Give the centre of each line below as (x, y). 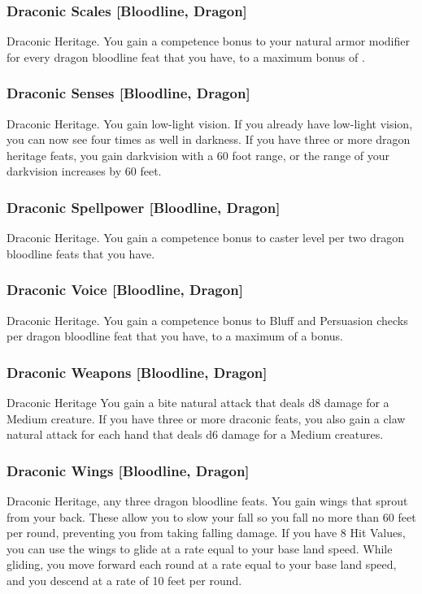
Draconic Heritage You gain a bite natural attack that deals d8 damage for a (198, 403)
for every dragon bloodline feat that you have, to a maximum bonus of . (186, 56)
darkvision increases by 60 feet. (84, 171)
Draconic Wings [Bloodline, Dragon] (128, 470)
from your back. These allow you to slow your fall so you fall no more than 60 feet (211, 516)
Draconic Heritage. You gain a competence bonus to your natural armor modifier (209, 41)
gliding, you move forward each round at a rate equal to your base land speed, (202, 564)
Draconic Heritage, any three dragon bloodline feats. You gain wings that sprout (207, 501)
